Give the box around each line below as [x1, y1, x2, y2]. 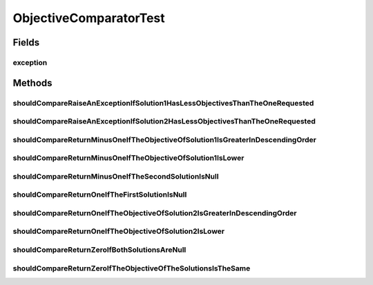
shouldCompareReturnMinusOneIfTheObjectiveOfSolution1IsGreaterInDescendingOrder [12, 135, 317, 144]
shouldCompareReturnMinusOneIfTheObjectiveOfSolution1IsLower [12, 153, 245, 163]
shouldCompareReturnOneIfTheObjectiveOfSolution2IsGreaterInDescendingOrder [12, 208, 297, 217]
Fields [12, 37, 40, 48]
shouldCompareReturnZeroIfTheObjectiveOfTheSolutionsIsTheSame [12, 263, 251, 273]
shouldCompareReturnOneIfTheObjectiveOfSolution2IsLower [12, 226, 225, 236]
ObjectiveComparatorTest [12, 10, 165, 26]
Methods [12, 77, 52, 89]
